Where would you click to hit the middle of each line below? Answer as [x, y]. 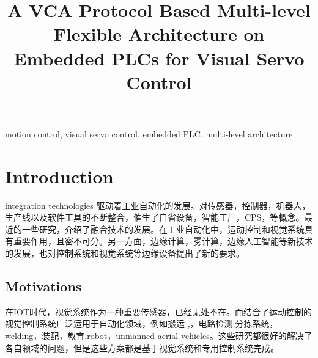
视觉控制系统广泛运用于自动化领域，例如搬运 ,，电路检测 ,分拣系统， [142, 323]
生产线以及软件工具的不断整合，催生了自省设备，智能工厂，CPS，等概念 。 [155, 217]
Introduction [59, 176]
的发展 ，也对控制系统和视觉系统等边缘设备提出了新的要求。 [125, 253]
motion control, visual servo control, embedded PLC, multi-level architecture [149, 133]
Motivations [43, 286]
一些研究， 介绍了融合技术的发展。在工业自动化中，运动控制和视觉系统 [163, 229]
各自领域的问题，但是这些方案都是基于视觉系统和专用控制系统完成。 [142, 347]
